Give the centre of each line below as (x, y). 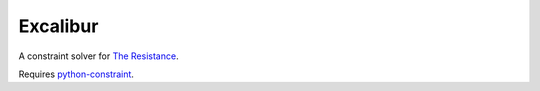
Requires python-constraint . (76, 74)
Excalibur (58, 26)
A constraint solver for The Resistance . (98, 56)
